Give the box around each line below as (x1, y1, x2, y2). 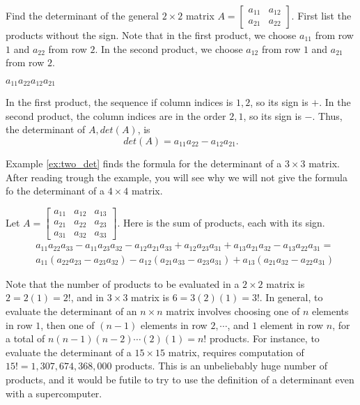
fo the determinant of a (6, 183, 104, 198)
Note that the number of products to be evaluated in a (6, 276, 240, 291)
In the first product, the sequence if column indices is (6, 95, 233, 109)
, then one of (40, 317, 95, 332)
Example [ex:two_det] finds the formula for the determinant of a (6, 156, 282, 171)
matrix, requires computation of (168, 344, 304, 359)
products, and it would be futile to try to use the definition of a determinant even (6, 372, 354, 386)
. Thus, (312, 108, 343, 123)
